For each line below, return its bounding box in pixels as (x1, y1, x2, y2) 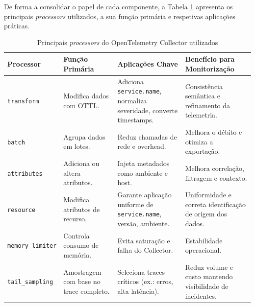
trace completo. (63, 285, 110, 296)
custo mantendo (185, 271, 233, 282)
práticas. (4, 21, 30, 31)
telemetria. (185, 110, 217, 120)
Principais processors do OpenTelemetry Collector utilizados (37, 37, 218, 47)
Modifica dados (63, 91, 109, 101)
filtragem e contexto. (185, 172, 247, 183)
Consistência (185, 81, 223, 91)
